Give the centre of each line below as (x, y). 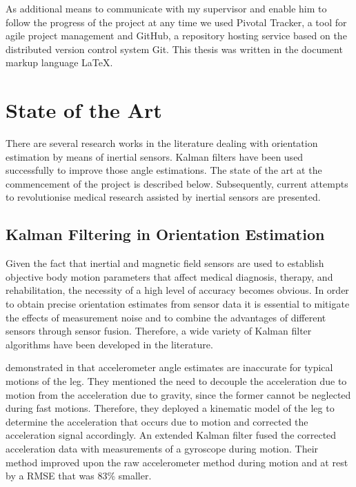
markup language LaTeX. (59, 62)
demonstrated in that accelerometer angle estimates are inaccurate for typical (169, 367)
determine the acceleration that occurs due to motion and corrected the (157, 421)
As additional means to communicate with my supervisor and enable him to (166, 8)
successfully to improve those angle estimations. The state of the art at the (164, 170)
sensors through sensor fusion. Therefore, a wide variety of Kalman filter (159, 331)
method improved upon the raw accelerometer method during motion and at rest (177, 462)
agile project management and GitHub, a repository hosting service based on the (176, 36)
